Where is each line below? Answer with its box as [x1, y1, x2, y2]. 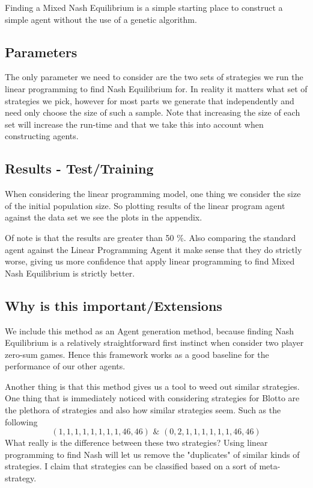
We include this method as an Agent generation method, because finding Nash [5, 324, 294, 337]
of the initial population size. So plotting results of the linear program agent [5, 199, 285, 211]
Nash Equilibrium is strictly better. [5, 266, 135, 279]
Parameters [5, 42, 77, 61]
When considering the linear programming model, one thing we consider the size [5, 187, 301, 200]
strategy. [5, 472, 37, 484]
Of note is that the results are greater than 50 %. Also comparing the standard [5, 231, 296, 243]
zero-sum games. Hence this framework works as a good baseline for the [5, 348, 269, 360]
